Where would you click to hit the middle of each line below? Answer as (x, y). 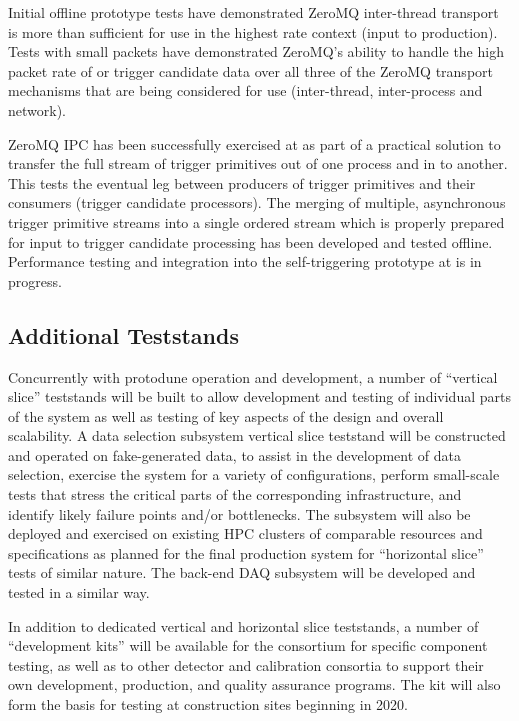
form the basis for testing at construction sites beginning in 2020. (208, 704)
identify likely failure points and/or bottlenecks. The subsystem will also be (239, 513)
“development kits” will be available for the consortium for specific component (248, 645)
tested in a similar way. (79, 592)
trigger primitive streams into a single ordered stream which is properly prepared (256, 221)
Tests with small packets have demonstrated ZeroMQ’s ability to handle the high (256, 51)
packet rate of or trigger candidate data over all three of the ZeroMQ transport (250, 70)
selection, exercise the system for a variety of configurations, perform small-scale (254, 474)
